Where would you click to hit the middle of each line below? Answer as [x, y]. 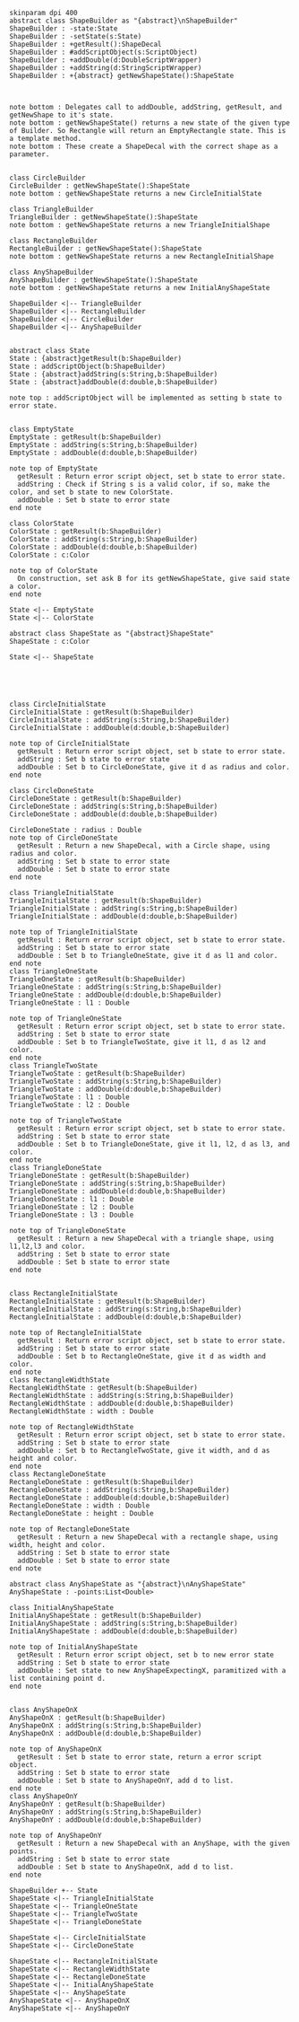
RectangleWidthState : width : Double [81, 1411]
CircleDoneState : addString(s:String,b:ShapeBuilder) [114, 806]
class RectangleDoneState [57, 1474]
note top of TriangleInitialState [74, 932]
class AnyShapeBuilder [51, 272]
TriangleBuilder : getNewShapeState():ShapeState [104, 217]
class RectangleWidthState [60, 1380]
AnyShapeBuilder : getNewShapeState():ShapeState [104, 280]
